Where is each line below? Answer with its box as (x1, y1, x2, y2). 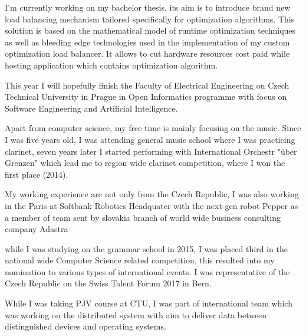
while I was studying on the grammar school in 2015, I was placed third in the (5, 242, 288, 255)
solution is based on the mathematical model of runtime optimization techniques (5, 24, 296, 37)
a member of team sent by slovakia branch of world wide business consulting (5, 211, 281, 223)
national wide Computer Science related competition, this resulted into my (5, 254, 275, 266)
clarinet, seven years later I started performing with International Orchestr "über (5, 145, 297, 157)
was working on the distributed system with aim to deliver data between (5, 308, 267, 321)
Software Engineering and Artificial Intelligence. (5, 102, 178, 114)
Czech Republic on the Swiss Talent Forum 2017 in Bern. (5, 277, 212, 289)
